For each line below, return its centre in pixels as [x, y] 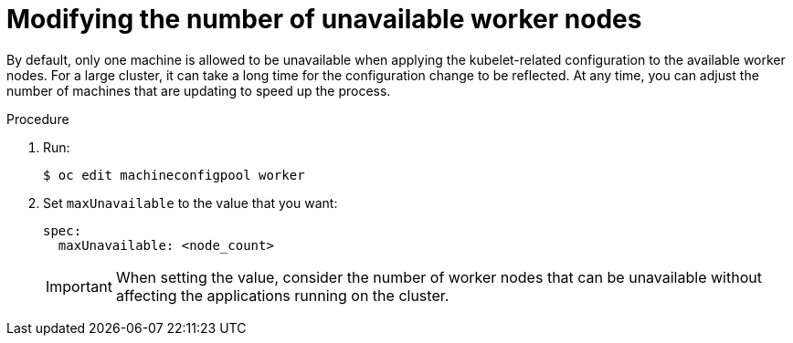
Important [79, 286]
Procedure [38, 119]
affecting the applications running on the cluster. [282, 295]
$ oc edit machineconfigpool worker [174, 175]
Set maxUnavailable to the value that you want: [190, 203]
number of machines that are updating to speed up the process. [199, 90]
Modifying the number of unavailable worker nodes [324, 19]
